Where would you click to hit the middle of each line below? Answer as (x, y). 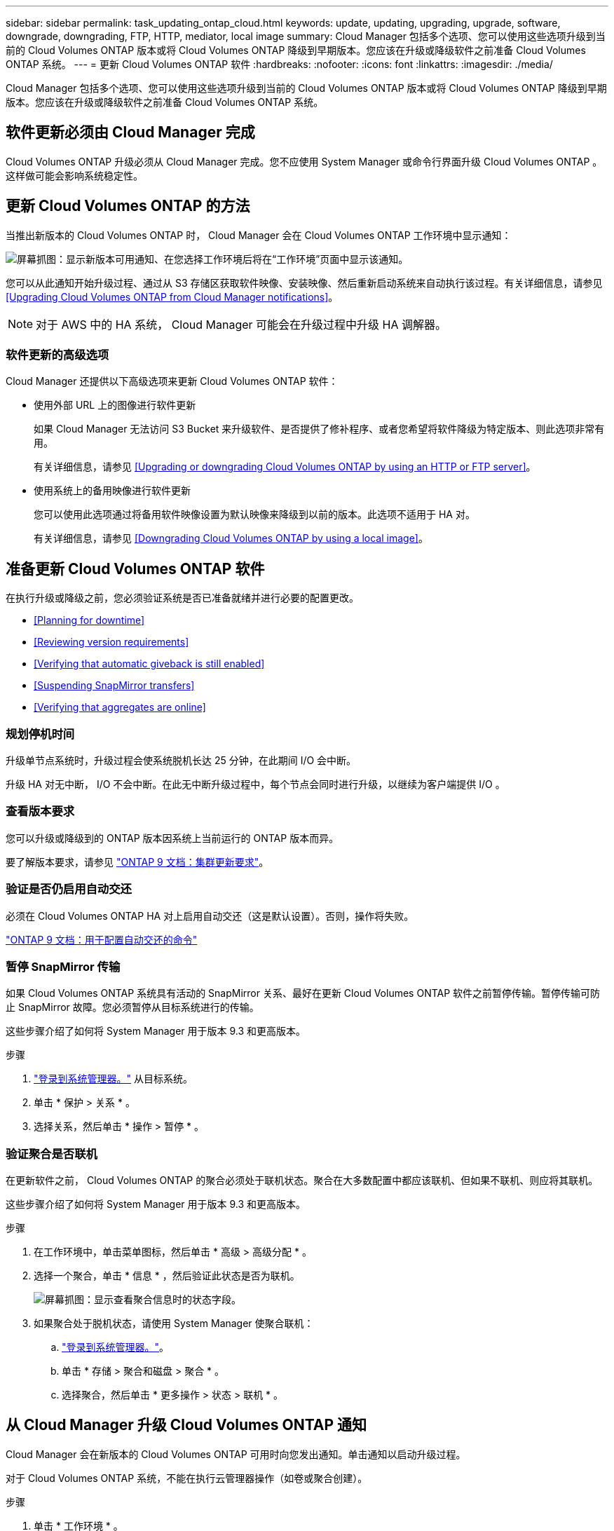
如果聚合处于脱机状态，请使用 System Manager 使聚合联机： (174, 1324)
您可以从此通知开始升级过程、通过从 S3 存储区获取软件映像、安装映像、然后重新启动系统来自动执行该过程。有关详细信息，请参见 (304, 283)
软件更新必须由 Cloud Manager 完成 (130, 132)
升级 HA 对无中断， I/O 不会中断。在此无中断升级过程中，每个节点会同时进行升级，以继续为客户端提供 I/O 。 (255, 784)
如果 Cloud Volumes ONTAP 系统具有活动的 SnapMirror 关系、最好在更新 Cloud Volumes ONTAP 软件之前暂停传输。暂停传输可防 (303, 993)
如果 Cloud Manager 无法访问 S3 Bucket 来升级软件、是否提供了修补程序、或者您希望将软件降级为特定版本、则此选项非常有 (319, 429)
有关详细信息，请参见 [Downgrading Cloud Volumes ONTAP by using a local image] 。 (231, 538)
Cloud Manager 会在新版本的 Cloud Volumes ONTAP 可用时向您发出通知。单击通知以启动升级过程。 (236, 1454)
